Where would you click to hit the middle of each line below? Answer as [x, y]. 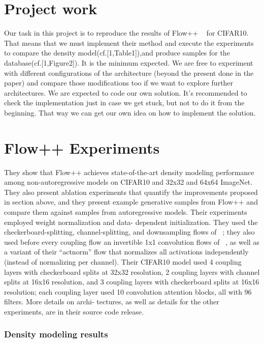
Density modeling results [56, 334]
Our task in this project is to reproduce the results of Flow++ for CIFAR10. [126, 33]
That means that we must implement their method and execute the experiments [129, 42]
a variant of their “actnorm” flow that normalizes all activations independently [126, 252]
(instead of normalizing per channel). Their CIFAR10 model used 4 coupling [123, 261]
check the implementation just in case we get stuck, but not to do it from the [124, 103]
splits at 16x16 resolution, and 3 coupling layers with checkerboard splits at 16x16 [132, 282]
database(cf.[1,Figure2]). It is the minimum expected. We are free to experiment [129, 62]
